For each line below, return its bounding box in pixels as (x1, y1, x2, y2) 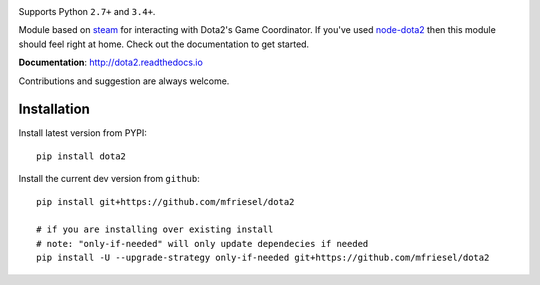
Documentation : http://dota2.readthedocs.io (18, 56, 204, 69)
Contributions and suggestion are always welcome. (18, 75, 230, 87)
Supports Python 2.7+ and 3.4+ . (18, 6, 156, 17)
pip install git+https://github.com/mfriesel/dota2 (36, 196, 295, 207)
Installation (18, 101, 90, 118)
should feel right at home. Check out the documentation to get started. (18, 38, 310, 50)
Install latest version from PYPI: (18, 127, 147, 139)
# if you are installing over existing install (36, 224, 274, 235)
